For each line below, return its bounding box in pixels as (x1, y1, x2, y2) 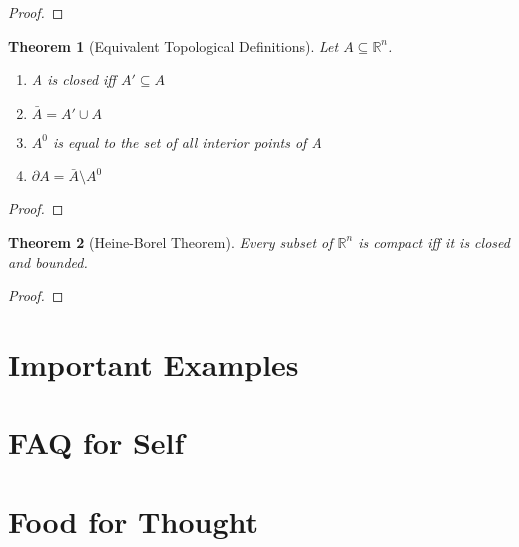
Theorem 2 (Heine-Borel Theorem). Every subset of (8, 231, 333, 252)
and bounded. (8, 251, 88, 272)
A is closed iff (31, 69, 116, 90)
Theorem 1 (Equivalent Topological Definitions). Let (8, 35, 339, 56)
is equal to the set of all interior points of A (52, 131, 322, 152)
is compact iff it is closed (358, 231, 510, 252)
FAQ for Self (8, 422, 185, 463)
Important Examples (8, 343, 299, 384)
